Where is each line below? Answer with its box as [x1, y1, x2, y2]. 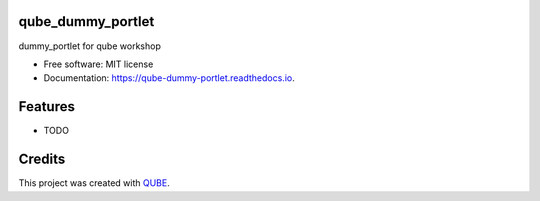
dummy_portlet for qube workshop [18, 40, 162, 52]
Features [18, 98, 75, 115]
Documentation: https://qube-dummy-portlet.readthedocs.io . [43, 72, 295, 84]
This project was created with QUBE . [18, 177, 170, 189]
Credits [18, 151, 66, 168]
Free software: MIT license [43, 58, 154, 70]
